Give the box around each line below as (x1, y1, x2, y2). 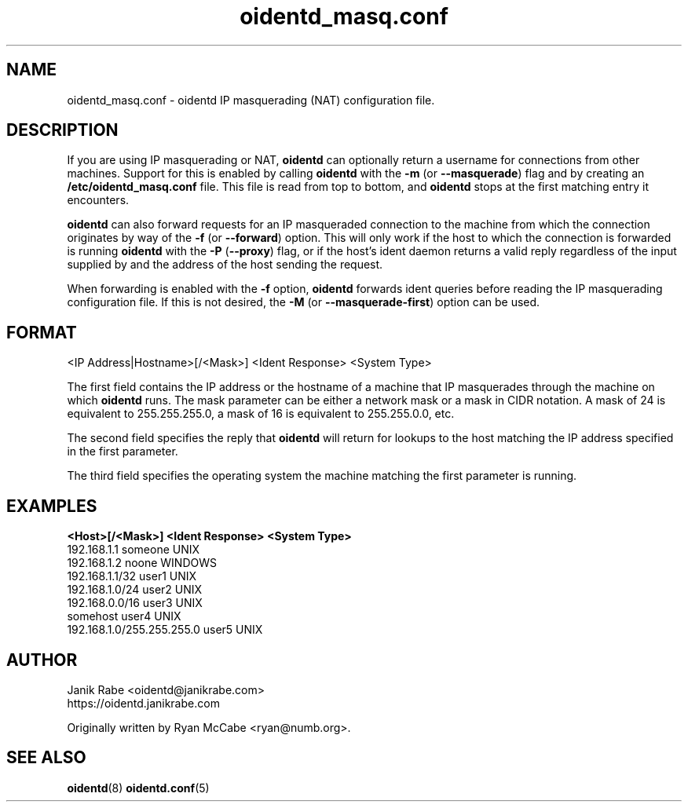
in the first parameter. (67, 444, 178, 459)
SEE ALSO (6, 748, 86, 768)
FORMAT (6, 322, 77, 342)
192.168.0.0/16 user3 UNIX (67, 596, 203, 610)
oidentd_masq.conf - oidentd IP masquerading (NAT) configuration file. (67, 93, 435, 107)
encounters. (67, 193, 130, 207)
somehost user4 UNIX (67, 609, 181, 623)
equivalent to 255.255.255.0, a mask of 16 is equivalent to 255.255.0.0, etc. (67, 407, 455, 421)
